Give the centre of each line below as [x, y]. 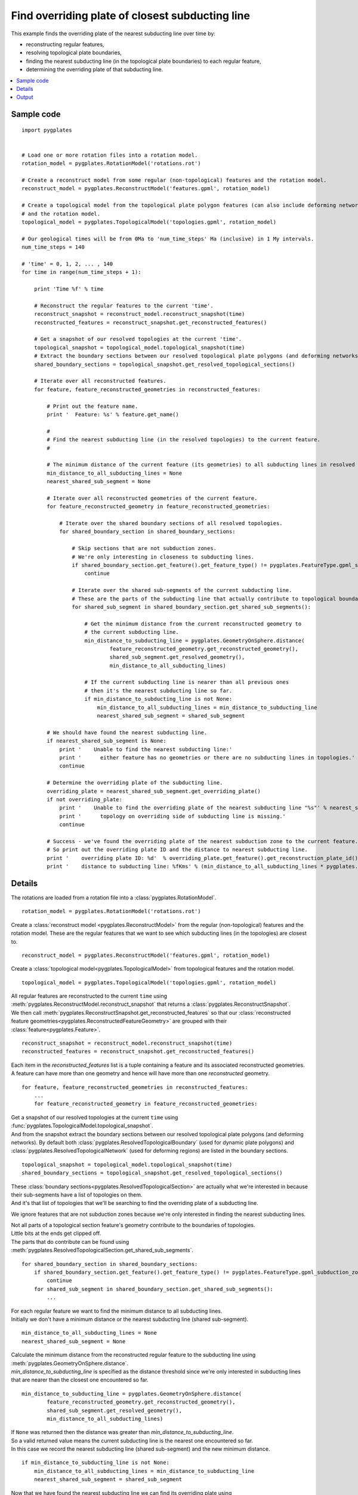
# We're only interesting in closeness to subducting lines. [163, 557]
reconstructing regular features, [65, 44]
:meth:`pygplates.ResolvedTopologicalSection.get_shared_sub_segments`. [102, 1250]
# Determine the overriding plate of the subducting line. [135, 783]
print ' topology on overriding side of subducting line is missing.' [173, 816]
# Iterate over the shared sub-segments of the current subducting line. [182, 590]
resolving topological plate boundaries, [74, 53]
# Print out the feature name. [92, 406]
